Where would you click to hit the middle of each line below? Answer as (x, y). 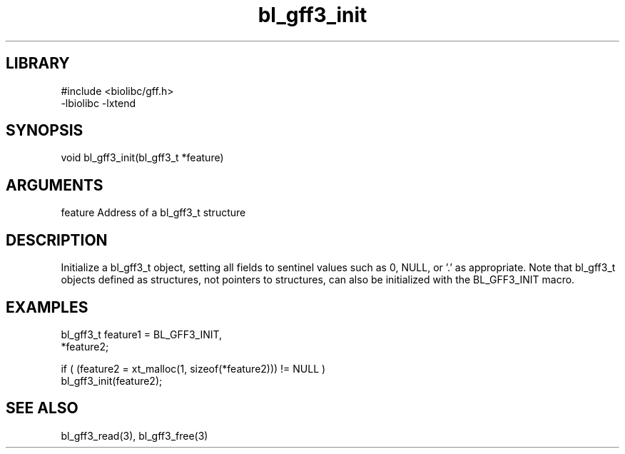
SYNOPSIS (45, 131)
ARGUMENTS (55, 185)
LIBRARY (38, 64)
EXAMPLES (47, 307)
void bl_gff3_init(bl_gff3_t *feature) (142, 158)
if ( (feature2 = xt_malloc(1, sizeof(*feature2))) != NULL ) (193, 368)
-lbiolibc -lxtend (98, 103)
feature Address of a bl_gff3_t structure (153, 213)
